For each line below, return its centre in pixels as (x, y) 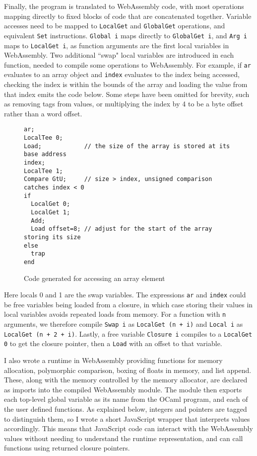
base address (45, 154)
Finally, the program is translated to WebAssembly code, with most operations (124, 6)
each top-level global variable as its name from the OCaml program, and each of (126, 399)
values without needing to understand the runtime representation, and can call (124, 438)
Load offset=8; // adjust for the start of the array (122, 229)
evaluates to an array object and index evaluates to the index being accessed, (122, 74)
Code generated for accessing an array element (95, 278)
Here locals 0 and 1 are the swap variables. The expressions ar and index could (125, 295)
